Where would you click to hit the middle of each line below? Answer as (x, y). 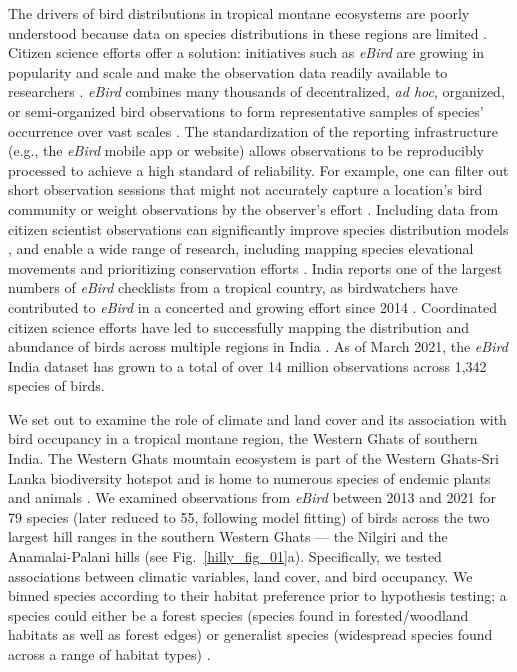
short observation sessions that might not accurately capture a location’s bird (245, 189)
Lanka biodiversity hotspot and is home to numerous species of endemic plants (249, 477)
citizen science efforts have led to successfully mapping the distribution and (238, 326)
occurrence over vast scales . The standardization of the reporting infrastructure (253, 130)
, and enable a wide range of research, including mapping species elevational (241, 248)
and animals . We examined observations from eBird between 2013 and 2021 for (252, 497)
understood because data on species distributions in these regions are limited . (248, 32)
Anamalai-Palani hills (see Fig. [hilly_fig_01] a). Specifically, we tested (225, 556)
